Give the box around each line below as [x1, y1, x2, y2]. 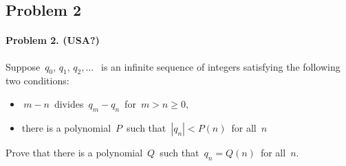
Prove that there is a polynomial [6, 145, 143, 159]
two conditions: [6, 73, 69, 88]
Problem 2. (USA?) [6, 33, 100, 47]
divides [54, 96, 84, 110]
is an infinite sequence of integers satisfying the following [101, 59, 340, 73]
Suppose [6, 59, 41, 73]
